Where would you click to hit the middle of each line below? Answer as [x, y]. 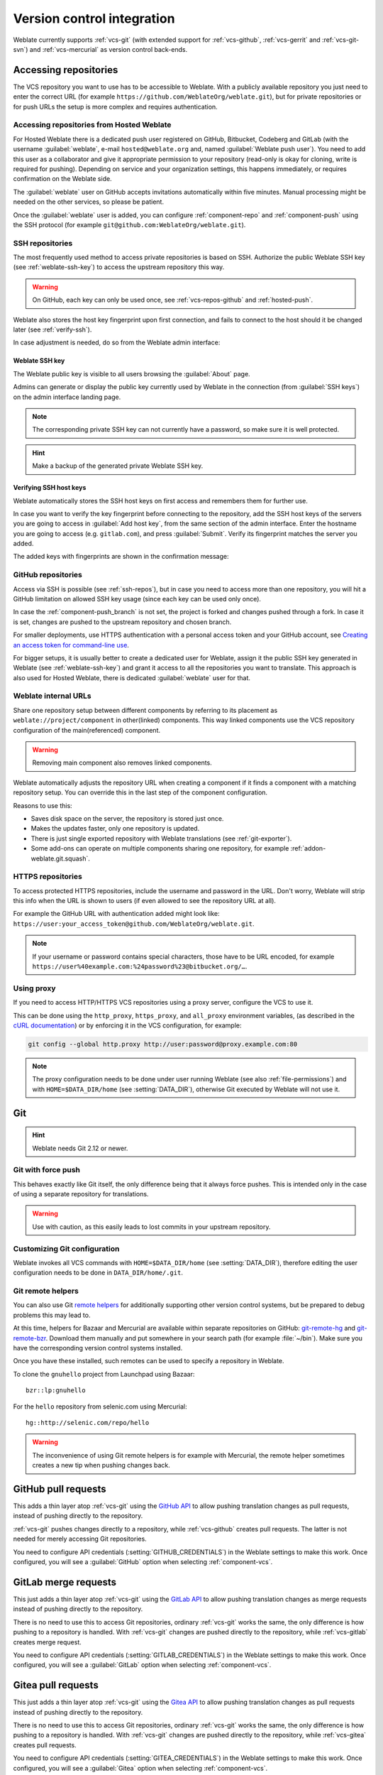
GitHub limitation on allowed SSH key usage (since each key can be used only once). [137, 599]
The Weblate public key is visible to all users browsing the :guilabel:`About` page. [132, 373]
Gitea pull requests [56, 1685]
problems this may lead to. [52, 1315]
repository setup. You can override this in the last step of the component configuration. [140, 792]
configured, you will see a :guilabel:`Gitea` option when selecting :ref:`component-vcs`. [140, 1768]
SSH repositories [43, 243]
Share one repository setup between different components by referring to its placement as [145, 710]
